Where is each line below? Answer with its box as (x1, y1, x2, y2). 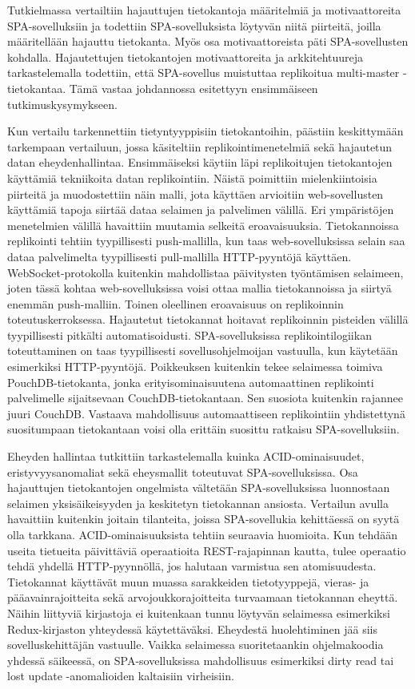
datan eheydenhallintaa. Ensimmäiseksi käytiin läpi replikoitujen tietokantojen (7, 154, 393, 171)
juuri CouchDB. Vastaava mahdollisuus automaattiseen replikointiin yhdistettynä (7, 405, 405, 421)
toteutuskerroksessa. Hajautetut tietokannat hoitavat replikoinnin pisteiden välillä (7, 311, 409, 328)
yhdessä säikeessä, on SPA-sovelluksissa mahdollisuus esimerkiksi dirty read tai (7, 651, 394, 668)
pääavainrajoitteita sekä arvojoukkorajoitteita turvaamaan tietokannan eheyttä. (7, 589, 398, 606)
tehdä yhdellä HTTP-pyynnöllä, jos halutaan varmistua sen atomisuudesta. (7, 558, 377, 574)
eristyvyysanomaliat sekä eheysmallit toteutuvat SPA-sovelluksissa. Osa (7, 463, 358, 480)
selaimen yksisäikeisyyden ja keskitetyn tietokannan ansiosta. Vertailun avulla (7, 494, 389, 511)
